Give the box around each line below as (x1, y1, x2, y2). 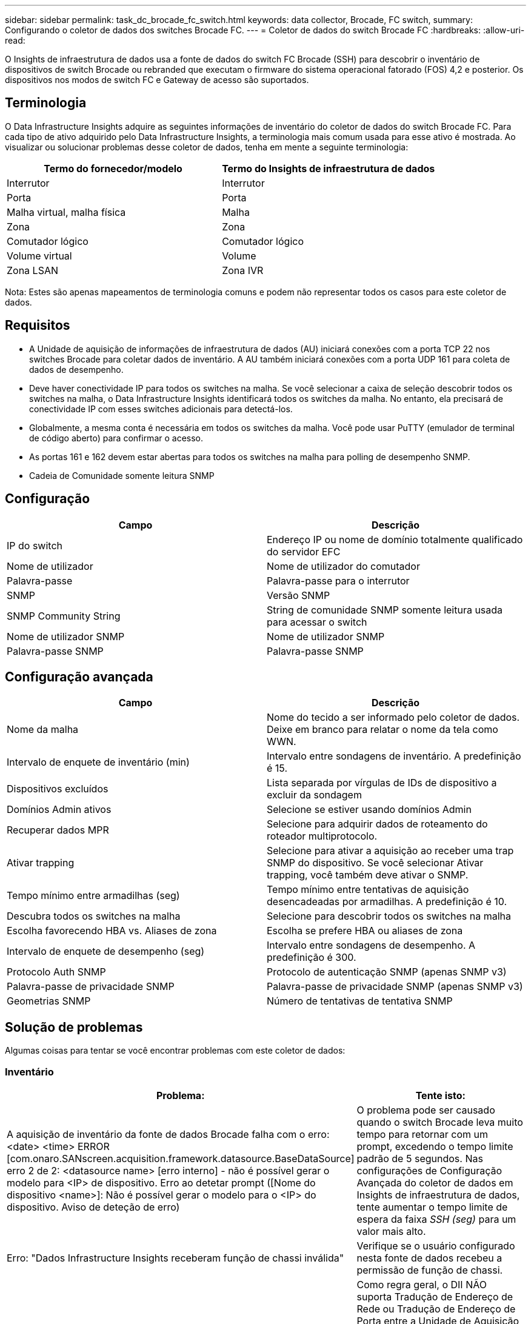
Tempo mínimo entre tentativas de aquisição (267, 883, 469, 896)
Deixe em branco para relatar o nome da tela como (267, 723, 498, 736)
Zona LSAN (7, 264, 58, 276)
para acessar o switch (267, 615, 367, 628)
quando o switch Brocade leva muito (356, 1115, 523, 1128)
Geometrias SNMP (7, 995, 91, 1008)
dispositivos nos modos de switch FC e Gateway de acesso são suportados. (5, 75, 309, 85)
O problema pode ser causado (356, 1103, 495, 1116)
